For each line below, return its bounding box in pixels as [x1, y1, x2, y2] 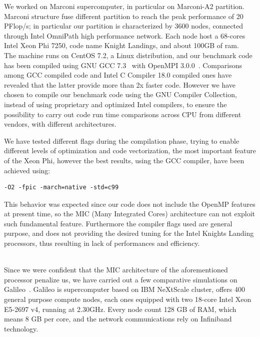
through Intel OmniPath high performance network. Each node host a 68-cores [4, 30, 245, 41]
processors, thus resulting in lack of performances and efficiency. [4, 238, 200, 248]
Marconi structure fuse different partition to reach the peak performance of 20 [4, 11, 243, 21]
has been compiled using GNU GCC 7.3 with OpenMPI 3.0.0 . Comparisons [4, 60, 242, 70]
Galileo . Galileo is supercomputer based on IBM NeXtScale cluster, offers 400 [4, 284, 245, 294]
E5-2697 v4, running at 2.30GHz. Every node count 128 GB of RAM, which [4, 303, 236, 314]
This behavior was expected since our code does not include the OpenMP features [4, 198, 255, 209]
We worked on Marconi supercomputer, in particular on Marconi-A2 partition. [4, 1, 244, 11]
